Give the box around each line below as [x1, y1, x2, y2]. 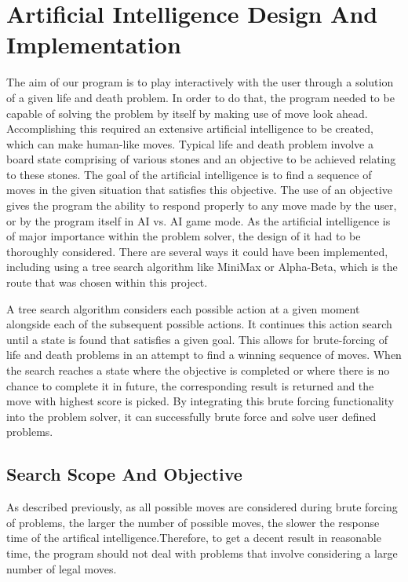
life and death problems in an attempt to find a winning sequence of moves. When [6, 346, 402, 363]
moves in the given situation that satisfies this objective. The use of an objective [6, 181, 393, 198]
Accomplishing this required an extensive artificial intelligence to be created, [6, 120, 373, 137]
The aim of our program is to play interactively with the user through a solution [6, 74, 394, 90]
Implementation [6, 28, 181, 60]
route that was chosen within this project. [6, 274, 208, 291]
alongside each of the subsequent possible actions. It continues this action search [6, 316, 392, 332]
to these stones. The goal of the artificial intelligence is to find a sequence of [6, 166, 372, 182]
